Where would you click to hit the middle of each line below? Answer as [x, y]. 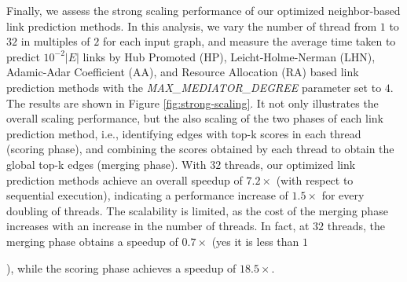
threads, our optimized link [290, 164]
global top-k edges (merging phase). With [106, 164]
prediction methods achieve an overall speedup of [125, 179]
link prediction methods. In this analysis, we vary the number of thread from [192, 26]
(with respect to [315, 179]
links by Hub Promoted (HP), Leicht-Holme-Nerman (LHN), [229, 56]
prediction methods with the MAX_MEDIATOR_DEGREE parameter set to [194, 87]
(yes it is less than [255, 241]
